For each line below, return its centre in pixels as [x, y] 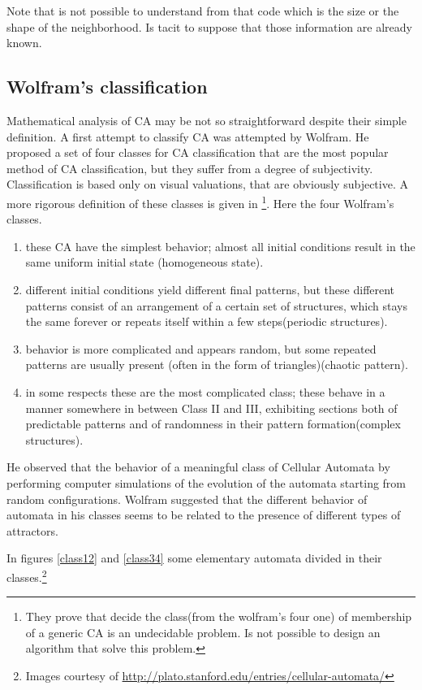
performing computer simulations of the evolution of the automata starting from [207, 482]
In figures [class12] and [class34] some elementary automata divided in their [194, 558]
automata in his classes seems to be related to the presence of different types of [204, 515]
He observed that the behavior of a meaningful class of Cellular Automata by [198, 467]
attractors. [32, 530]
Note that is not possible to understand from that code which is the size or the [203, 11]
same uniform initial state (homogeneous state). [144, 262]
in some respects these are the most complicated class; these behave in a [205, 391]
